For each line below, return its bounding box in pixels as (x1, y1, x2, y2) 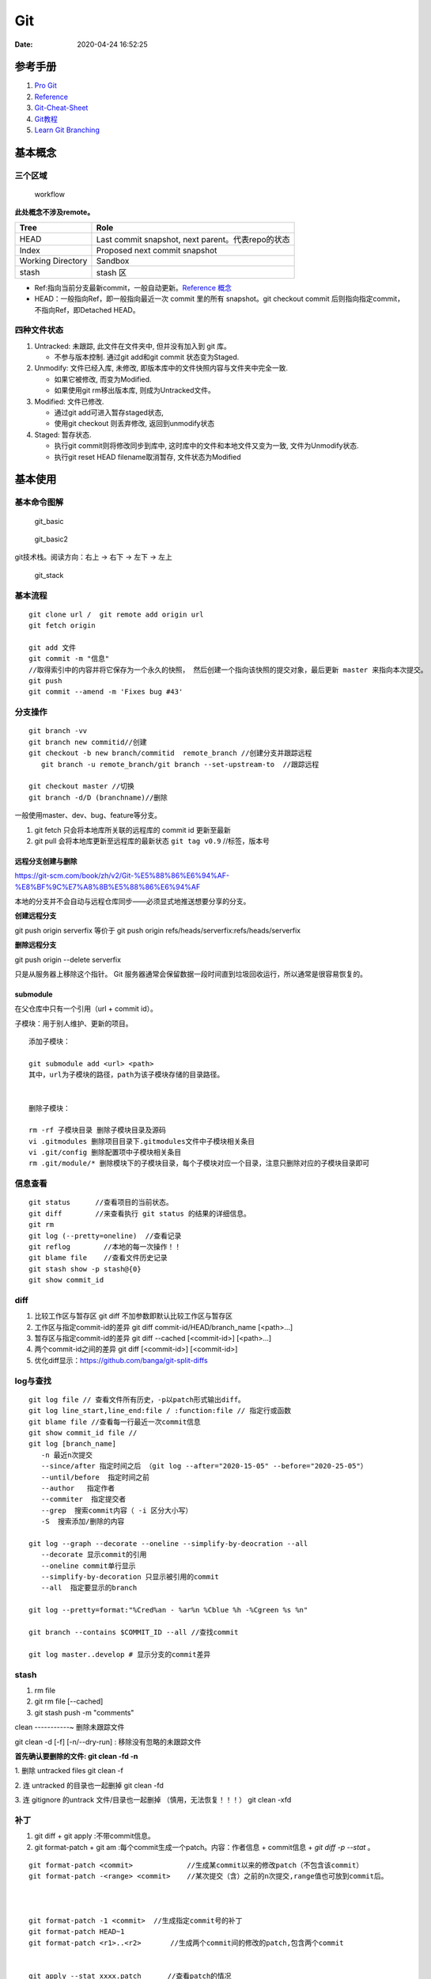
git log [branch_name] (28, 1439, 117, 1449)
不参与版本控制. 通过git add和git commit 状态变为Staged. (54, 352, 240, 362)
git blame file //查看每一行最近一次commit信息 (28, 1417, 201, 1426)
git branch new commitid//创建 (28, 737, 147, 746)
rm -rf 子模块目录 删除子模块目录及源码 (28, 1126, 166, 1135)
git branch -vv (28, 727, 88, 735)
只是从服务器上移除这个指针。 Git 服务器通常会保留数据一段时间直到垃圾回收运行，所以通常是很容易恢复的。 (14, 970, 368, 979)
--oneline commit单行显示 (40, 1561, 136, 1571)
